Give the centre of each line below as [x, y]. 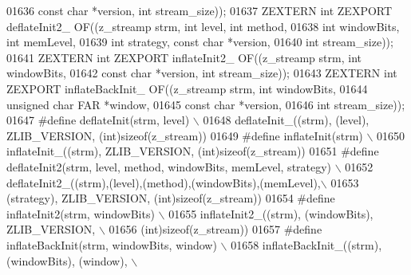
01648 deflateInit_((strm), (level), [286, 120]
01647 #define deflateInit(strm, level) [98, 120]
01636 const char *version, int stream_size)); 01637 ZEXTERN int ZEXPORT [200, 10]
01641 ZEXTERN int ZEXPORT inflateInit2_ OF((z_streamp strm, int [184, 57]
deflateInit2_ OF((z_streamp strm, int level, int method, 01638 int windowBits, [203, 26]
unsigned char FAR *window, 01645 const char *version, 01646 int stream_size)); [206, 104]
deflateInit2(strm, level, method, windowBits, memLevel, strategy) [169, 166]
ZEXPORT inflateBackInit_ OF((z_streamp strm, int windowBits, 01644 [187, 88]
